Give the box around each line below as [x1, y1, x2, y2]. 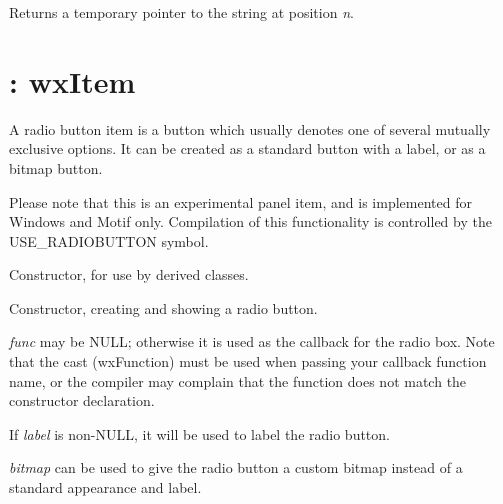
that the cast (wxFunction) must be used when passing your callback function [9, 351, 487, 372]
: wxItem [9, 60, 136, 101]
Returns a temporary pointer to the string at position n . [9, 2, 354, 22]
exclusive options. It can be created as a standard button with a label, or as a [9, 138, 486, 159]
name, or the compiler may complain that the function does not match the [9, 370, 467, 391]
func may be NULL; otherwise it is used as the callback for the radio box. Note [9, 331, 495, 352]
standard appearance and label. [9, 477, 202, 498]
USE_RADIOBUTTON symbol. [9, 230, 209, 251]
